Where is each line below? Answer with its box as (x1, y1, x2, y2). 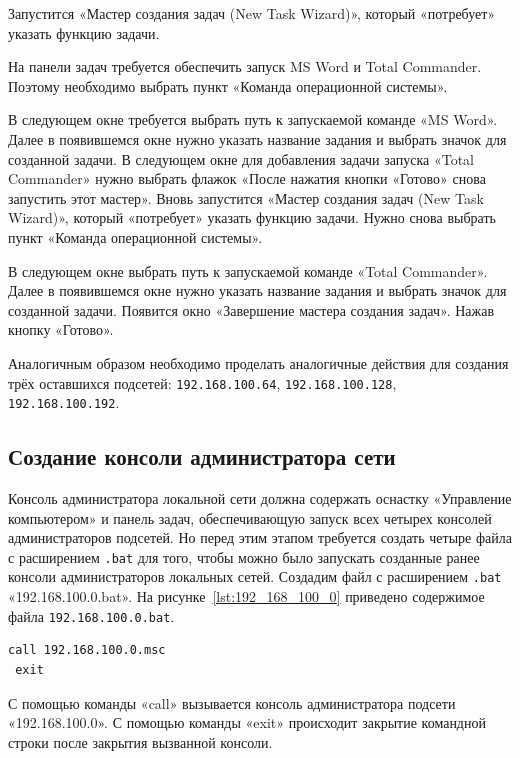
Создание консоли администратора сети (8, 441, 396, 472)
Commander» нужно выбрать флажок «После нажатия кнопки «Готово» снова (8, 168, 486, 189)
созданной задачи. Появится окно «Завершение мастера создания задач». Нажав (8, 299, 495, 320)
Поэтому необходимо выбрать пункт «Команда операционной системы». (8, 75, 448, 96)
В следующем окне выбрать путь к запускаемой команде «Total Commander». (8, 260, 488, 281)
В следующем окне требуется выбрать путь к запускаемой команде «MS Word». (8, 109, 498, 130)
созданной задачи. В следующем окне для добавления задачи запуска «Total (8, 148, 474, 169)
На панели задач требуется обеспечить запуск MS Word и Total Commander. (8, 56, 482, 77)
